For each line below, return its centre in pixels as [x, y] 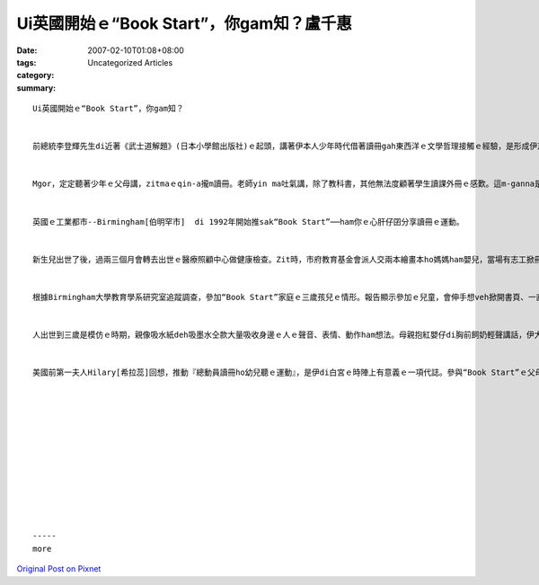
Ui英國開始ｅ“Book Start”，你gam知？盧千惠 [184, 23]
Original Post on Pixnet [59, 569]
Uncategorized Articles [130, 62]
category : [35, 75]
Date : [27, 50]
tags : [27, 62]
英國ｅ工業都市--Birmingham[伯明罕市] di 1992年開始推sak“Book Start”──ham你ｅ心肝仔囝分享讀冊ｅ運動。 [248, 222]
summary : [36, 88]
